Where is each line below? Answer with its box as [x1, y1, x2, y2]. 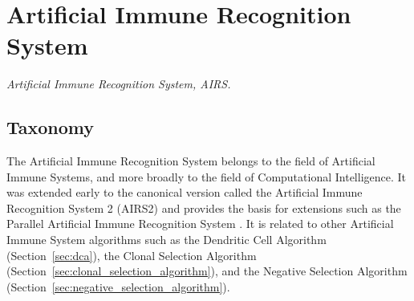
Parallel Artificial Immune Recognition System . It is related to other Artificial [6, 215, 394, 232]
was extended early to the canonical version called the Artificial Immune [6, 184, 363, 201]
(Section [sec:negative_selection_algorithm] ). [6, 278, 230, 295]
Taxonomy [6, 115, 95, 140]
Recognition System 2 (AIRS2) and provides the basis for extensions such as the [6, 199, 401, 216]
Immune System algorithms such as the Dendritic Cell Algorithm [6, 231, 327, 248]
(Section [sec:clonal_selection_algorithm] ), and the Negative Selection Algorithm [6, 262, 408, 279]
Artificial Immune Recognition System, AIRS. [6, 75, 231, 92]
